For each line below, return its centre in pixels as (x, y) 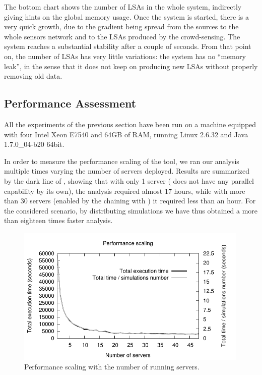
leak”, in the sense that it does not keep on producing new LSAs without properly (131, 66)
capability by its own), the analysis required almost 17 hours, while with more (125, 191)
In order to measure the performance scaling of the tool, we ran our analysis (122, 161)
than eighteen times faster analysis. (58, 220)
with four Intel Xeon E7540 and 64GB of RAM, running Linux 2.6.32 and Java (126, 134)
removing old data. (33, 76)
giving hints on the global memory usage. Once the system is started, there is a (126, 16)
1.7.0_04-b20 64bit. (34, 144)
